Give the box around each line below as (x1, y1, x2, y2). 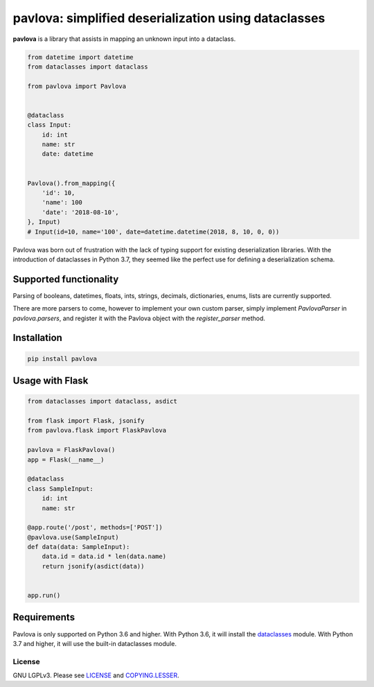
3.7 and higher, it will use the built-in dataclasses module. (12, 639, 177, 647)
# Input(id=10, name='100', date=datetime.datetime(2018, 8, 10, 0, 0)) (27, 227, 280, 236)
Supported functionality (12, 273, 119, 285)
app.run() (27, 591, 61, 600)
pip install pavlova (27, 354, 97, 363)
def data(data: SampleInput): (27, 543, 130, 551)
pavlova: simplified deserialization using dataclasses (12, 10, 326, 26)
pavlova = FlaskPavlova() (27, 446, 116, 454)
